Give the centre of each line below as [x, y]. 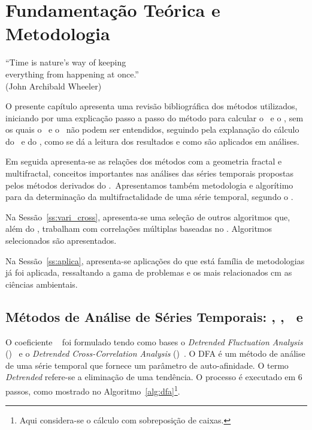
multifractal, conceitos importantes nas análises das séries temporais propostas [149, 173]
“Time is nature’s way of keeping [66, 62]
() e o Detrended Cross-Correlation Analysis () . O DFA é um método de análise [155, 353]
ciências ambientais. [42, 284]
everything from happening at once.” [72, 74]
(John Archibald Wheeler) [54, 86]
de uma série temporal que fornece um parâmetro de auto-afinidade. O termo [147, 365]
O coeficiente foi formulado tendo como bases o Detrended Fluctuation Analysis [154, 341]
